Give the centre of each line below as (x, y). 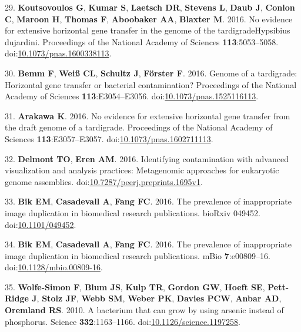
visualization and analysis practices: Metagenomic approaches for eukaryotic (142, 170)
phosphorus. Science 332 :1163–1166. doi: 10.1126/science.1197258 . (123, 321)
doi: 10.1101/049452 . (41, 224)
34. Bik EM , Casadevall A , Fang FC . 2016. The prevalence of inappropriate (148, 244)
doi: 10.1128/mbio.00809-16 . (54, 267)
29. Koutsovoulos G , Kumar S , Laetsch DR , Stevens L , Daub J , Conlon (150, 7)
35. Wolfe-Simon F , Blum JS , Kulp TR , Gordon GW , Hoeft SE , (135, 286)
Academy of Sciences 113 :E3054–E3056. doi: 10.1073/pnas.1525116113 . (132, 96)
